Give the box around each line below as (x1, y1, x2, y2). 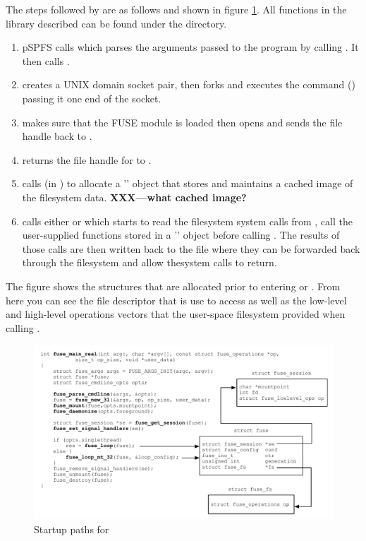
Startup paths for (34, 521, 109, 536)
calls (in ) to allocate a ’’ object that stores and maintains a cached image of (22, 176, 353, 191)
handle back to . (22, 129, 92, 143)
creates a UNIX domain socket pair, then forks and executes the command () (22, 77, 355, 92)
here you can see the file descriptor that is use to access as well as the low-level (6, 292, 347, 307)
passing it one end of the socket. (22, 90, 161, 105)
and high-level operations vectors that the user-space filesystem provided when (6, 307, 346, 321)
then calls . (22, 53, 70, 68)
